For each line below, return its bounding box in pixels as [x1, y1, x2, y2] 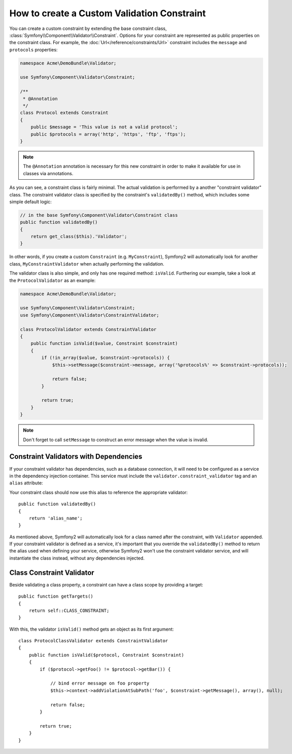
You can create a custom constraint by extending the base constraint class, [9, 25, 167, 31]
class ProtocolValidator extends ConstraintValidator [20, 326, 157, 332]
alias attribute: [9, 480, 43, 486]
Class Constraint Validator [9, 568, 95, 577]
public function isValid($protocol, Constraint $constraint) [28, 652, 185, 658]
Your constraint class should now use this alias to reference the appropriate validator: [9, 489, 188, 495]
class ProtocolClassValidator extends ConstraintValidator [18, 638, 168, 644]
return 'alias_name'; [28, 515, 83, 521]
